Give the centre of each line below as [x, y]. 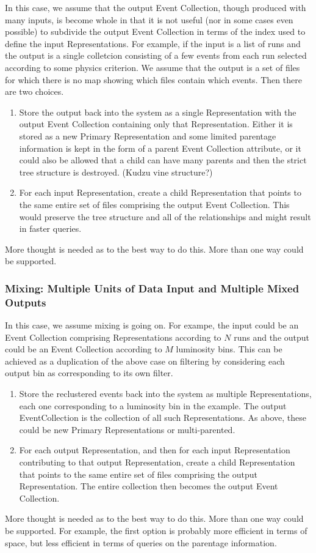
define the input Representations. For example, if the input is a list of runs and [153, 43]
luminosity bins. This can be [229, 349]
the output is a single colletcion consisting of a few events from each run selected [156, 55]
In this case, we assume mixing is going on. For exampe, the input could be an [152, 325]
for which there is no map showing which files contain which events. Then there [153, 79]
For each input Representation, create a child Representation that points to [160, 192]
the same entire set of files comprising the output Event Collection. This [154, 204]
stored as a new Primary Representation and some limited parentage [148, 135]
